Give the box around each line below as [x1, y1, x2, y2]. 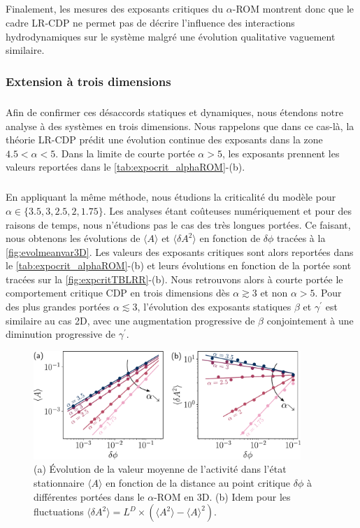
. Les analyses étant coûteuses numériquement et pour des [103, 203, 352, 217]
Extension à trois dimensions [6, 72, 171, 90]
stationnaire [34, 476, 85, 490]
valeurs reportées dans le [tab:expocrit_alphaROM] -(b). [6, 159, 245, 174]
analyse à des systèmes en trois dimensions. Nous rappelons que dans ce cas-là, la [6, 118, 354, 133]
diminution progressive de [6, 327, 115, 341]
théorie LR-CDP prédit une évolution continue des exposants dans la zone [6, 132, 323, 147]
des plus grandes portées [6, 299, 110, 314]
